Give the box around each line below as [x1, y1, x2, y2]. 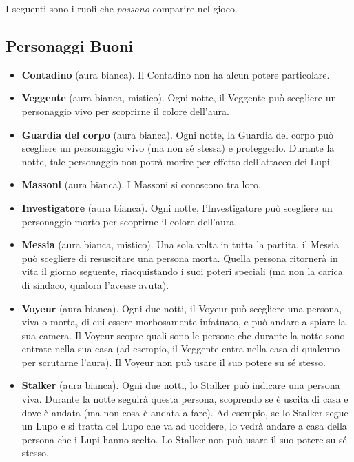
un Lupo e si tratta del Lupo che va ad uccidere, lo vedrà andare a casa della [21, 419, 347, 433]
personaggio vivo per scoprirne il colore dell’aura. [21, 103, 229, 118]
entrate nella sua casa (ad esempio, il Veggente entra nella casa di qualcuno [21, 341, 340, 356]
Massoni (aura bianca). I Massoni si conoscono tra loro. [21, 177, 261, 192]
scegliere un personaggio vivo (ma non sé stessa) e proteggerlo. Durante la [21, 141, 335, 155]
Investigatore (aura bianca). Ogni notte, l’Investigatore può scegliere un [21, 200, 333, 214]
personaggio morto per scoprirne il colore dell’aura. [21, 214, 238, 228]
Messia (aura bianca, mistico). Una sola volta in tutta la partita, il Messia [21, 237, 340, 252]
